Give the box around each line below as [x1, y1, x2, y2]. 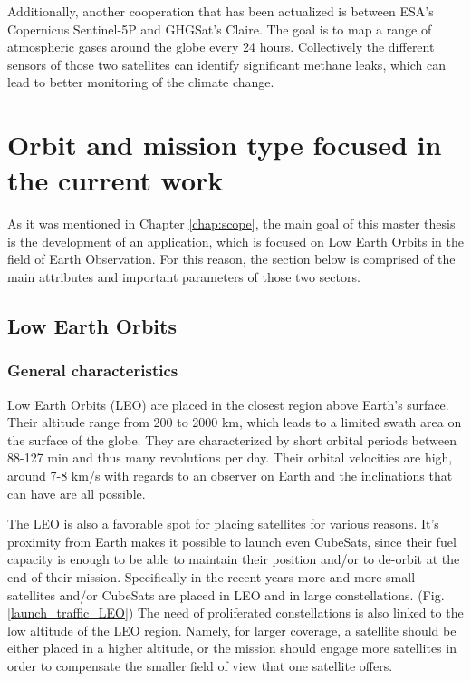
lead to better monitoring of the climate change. [7, 73, 274, 92]
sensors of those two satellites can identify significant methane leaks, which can [7, 54, 446, 73]
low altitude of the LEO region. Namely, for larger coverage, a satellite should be [7, 620, 457, 639]
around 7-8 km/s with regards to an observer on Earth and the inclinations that [7, 466, 453, 485]
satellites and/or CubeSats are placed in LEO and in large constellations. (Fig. [7, 585, 445, 604]
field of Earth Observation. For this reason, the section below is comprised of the [7, 249, 456, 268]
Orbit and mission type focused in [7, 126, 442, 163]
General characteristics [7, 359, 178, 382]
